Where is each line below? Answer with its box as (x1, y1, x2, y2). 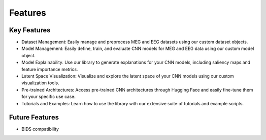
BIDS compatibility (21, 126, 59, 132)
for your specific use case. (21, 93, 76, 100)
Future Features (9, 113, 59, 122)
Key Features (9, 26, 51, 34)
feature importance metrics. (21, 66, 78, 72)
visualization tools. (21, 80, 59, 86)
